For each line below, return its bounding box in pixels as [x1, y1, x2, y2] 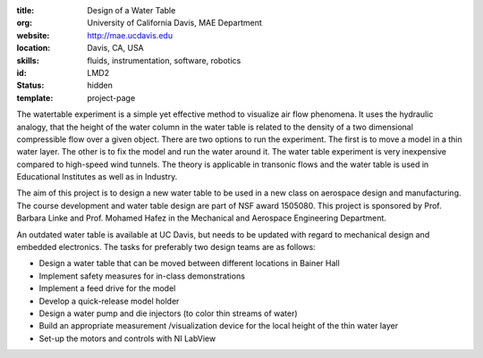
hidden [87, 80, 114, 91]
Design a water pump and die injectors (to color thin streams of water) [38, 308, 299, 319]
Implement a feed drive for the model [38, 283, 176, 294]
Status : [16, 80, 45, 91]
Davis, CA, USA [87, 43, 145, 54]
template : [16, 92, 54, 103]
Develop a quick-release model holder [38, 296, 180, 306]
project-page [87, 92, 136, 103]
